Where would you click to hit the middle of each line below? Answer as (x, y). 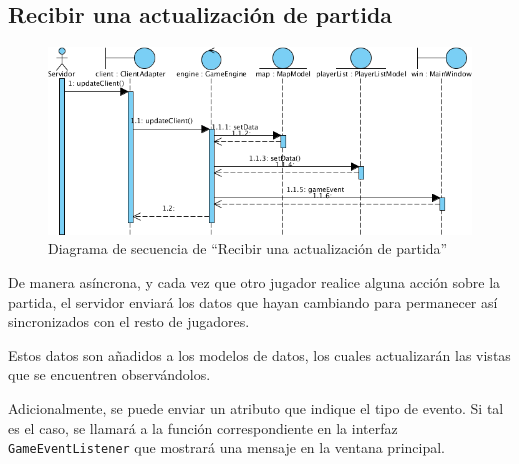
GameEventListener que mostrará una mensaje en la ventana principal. (226, 447)
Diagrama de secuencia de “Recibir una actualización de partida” (248, 248)
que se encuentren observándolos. (109, 374)
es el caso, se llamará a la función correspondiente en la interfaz (203, 427)
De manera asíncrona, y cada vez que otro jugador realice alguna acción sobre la (254, 282)
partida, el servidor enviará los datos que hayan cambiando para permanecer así (253, 301)
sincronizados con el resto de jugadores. (129, 321)
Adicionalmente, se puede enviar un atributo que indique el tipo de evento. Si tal (256, 408)
